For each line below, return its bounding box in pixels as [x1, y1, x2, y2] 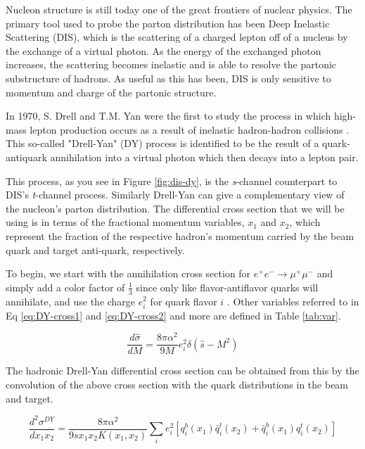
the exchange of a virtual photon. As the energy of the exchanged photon [6, 43, 321, 58]
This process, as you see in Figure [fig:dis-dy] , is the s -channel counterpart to [6, 173, 338, 188]
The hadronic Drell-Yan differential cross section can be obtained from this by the [6, 363, 359, 378]
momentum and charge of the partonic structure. [6, 84, 217, 99]
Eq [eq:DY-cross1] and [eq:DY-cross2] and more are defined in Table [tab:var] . [6, 308, 341, 322]
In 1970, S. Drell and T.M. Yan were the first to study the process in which [6, 108, 331, 123]
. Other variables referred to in [226, 293, 359, 308]
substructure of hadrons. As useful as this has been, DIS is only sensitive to [6, 70, 331, 85]
